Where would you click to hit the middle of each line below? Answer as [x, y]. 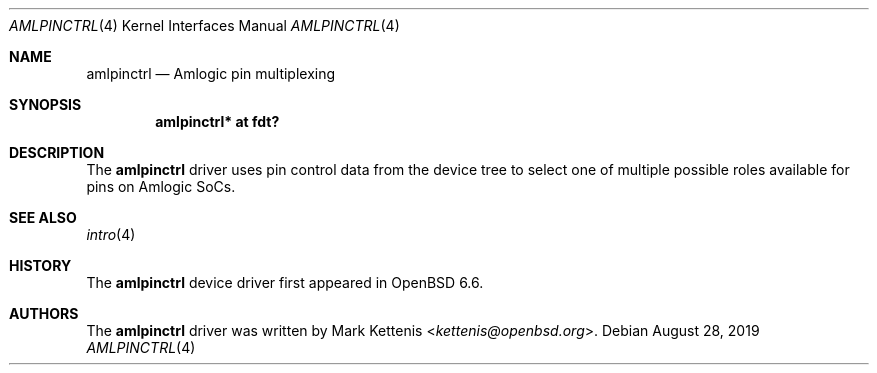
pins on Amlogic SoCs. [161, 186]
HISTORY [40, 265]
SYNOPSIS [45, 104]
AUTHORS [44, 313]
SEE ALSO [43, 217]
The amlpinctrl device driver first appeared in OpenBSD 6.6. [285, 282]
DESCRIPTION [57, 152]
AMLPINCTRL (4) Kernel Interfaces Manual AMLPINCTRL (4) [204, 25]
